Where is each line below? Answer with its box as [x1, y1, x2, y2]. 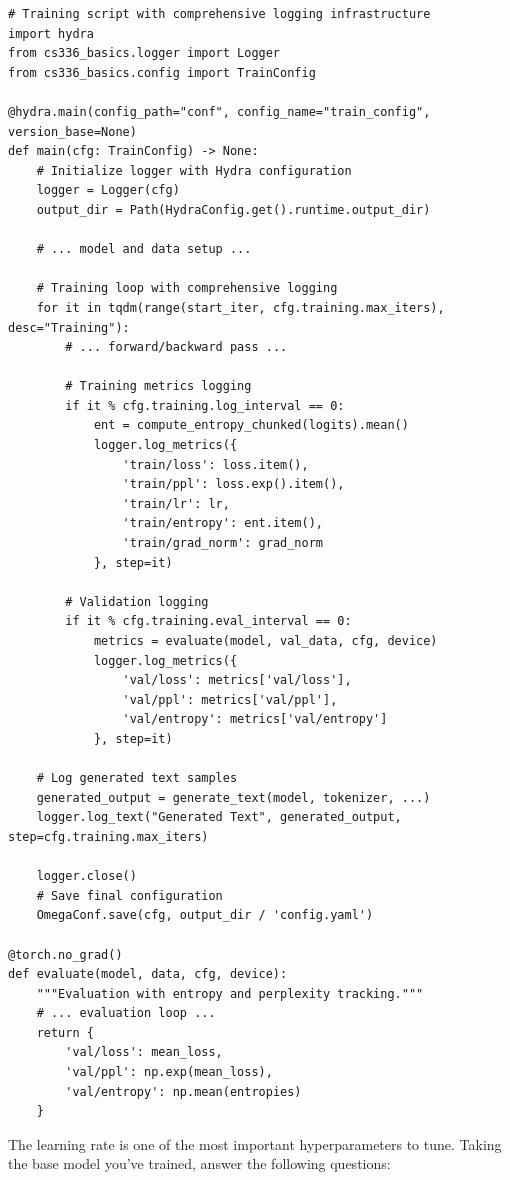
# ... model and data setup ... [36, 242, 252, 257]
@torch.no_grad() [8, 947, 123, 962]
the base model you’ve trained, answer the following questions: [8, 1153, 391, 1174]
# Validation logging [65, 594, 209, 609]
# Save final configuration [36, 888, 223, 903]
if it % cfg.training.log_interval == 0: [65, 398, 345, 413]
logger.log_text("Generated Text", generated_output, [36, 810, 402, 825]
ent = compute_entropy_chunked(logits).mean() [93, 418, 409, 433]
